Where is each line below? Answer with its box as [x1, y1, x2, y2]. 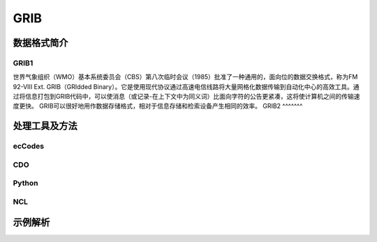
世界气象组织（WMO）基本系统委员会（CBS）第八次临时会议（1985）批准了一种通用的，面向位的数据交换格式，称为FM [13, 73, 358, 81]
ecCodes [13, 141, 45, 151]
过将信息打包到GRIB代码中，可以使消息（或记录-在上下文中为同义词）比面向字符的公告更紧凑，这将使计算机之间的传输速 [13, 92, 360, 101]
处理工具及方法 [13, 120, 77, 132]
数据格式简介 [13, 37, 68, 49]
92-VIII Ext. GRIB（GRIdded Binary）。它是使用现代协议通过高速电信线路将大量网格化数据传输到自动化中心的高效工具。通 [13, 82, 360, 90]
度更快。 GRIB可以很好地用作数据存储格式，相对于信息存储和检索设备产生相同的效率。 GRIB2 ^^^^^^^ [13, 102, 303, 111]
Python [13, 178, 38, 188]
